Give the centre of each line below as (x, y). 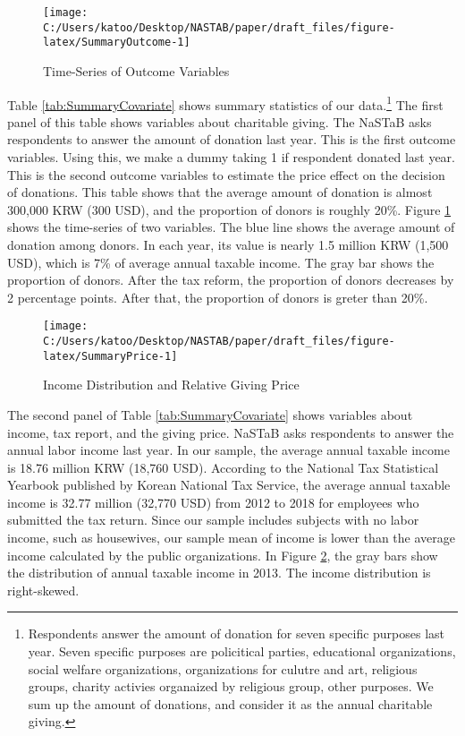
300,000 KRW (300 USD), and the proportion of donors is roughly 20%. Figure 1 (229, 209)
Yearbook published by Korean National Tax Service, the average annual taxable (229, 485)
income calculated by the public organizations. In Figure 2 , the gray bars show (223, 555)
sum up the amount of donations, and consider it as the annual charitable (230, 703)
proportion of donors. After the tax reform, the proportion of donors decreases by (231, 280)
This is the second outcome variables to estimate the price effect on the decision (226, 174)
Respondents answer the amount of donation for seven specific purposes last (237, 633)
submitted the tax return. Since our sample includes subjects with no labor (213, 520)
